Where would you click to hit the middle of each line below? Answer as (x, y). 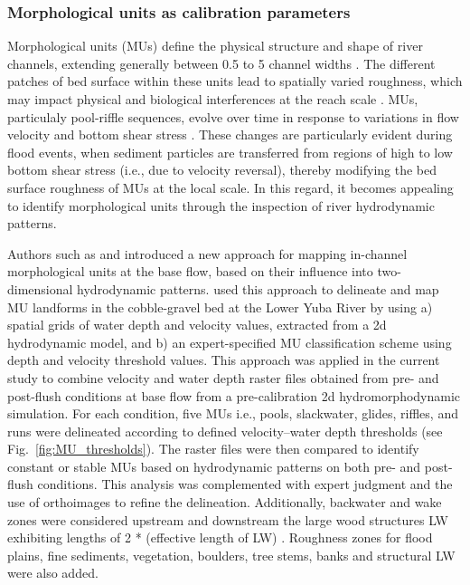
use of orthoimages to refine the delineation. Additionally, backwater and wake (225, 502)
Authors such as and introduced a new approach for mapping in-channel (207, 253)
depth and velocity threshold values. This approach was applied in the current (224, 360)
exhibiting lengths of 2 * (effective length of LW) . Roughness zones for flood (220, 537)
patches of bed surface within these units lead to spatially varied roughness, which (235, 81)
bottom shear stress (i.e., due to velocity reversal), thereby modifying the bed (222, 170)
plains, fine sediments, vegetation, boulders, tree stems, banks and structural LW (231, 555)
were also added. (53, 573)
